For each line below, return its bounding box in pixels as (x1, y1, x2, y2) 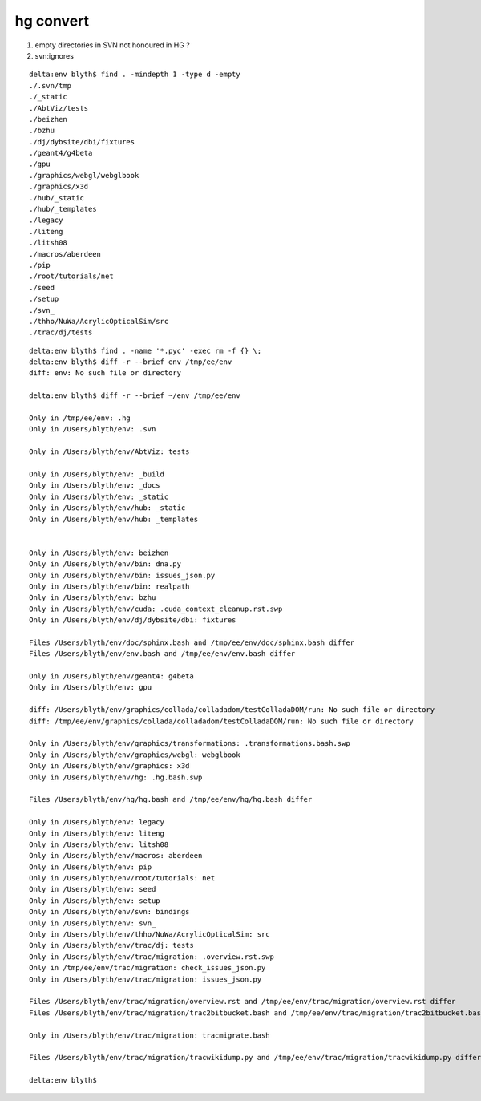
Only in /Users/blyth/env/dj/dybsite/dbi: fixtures (29, 616, 236, 625)
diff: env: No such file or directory (29, 369, 182, 378)
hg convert (14, 12, 90, 30)
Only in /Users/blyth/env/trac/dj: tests (29, 941, 194, 950)
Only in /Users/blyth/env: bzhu (29, 593, 156, 602)
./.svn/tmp (29, 81, 72, 90)
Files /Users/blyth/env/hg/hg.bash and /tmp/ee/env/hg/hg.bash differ (29, 795, 313, 804)
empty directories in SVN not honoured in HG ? (34, 40, 190, 50)
